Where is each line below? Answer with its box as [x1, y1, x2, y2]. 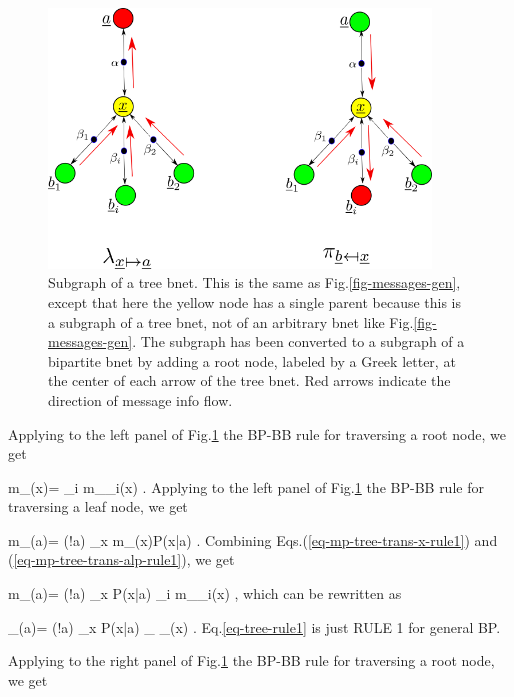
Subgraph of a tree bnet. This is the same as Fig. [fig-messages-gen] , [48, 272, 461, 293]
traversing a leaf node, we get [8, 496, 188, 517]
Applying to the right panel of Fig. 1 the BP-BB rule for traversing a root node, [8, 650, 495, 671]
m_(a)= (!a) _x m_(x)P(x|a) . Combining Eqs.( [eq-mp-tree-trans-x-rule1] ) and [8, 529, 498, 550]
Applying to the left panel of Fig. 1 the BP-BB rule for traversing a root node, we [8, 423, 506, 444]
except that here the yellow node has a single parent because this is [48, 291, 462, 312]
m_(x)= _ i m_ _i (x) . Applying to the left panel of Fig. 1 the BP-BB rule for [8, 476, 484, 497]
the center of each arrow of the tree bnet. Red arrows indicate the [48, 370, 451, 391]
